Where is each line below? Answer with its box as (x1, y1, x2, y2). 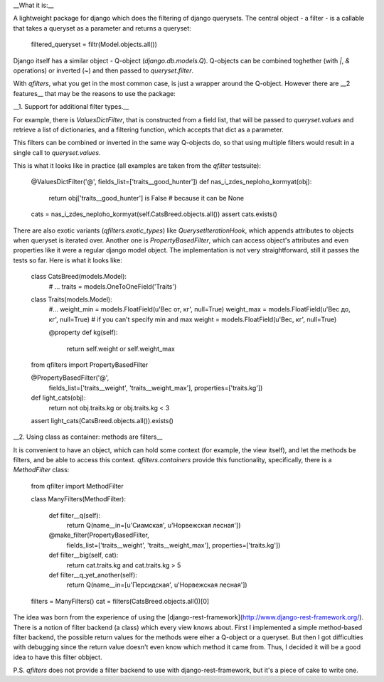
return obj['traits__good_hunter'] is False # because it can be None (48, 193, 245, 202)
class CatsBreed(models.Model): (31, 272, 127, 281)
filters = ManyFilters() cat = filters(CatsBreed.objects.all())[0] (31, 597, 210, 605)
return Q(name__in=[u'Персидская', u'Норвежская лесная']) (66, 580, 248, 590)
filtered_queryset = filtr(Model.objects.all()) (31, 40, 158, 49)
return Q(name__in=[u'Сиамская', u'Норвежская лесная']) (66, 521, 241, 530)
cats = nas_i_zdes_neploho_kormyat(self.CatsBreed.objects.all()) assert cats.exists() (31, 210, 277, 218)
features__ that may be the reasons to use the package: (13, 89, 176, 97)
